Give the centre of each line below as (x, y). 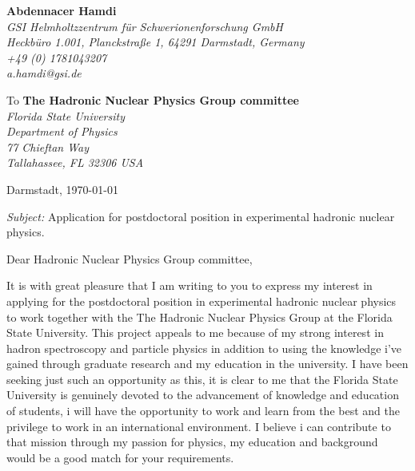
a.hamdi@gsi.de (44, 73)
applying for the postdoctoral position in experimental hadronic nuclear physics (202, 301)
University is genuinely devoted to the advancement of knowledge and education (203, 395)
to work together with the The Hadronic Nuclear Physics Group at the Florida (200, 317)
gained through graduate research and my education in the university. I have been (207, 364)
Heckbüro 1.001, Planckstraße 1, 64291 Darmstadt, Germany (156, 42)
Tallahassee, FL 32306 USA (75, 162)
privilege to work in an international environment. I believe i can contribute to (199, 426)
